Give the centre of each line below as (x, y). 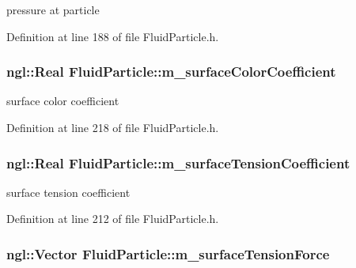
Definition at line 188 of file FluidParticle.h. (113, 36)
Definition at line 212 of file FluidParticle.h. (113, 219)
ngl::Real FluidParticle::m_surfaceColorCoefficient (171, 72)
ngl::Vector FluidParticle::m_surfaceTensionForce (168, 253)
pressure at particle (53, 9)
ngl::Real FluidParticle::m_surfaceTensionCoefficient (178, 162)
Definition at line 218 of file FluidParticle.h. (113, 127)
